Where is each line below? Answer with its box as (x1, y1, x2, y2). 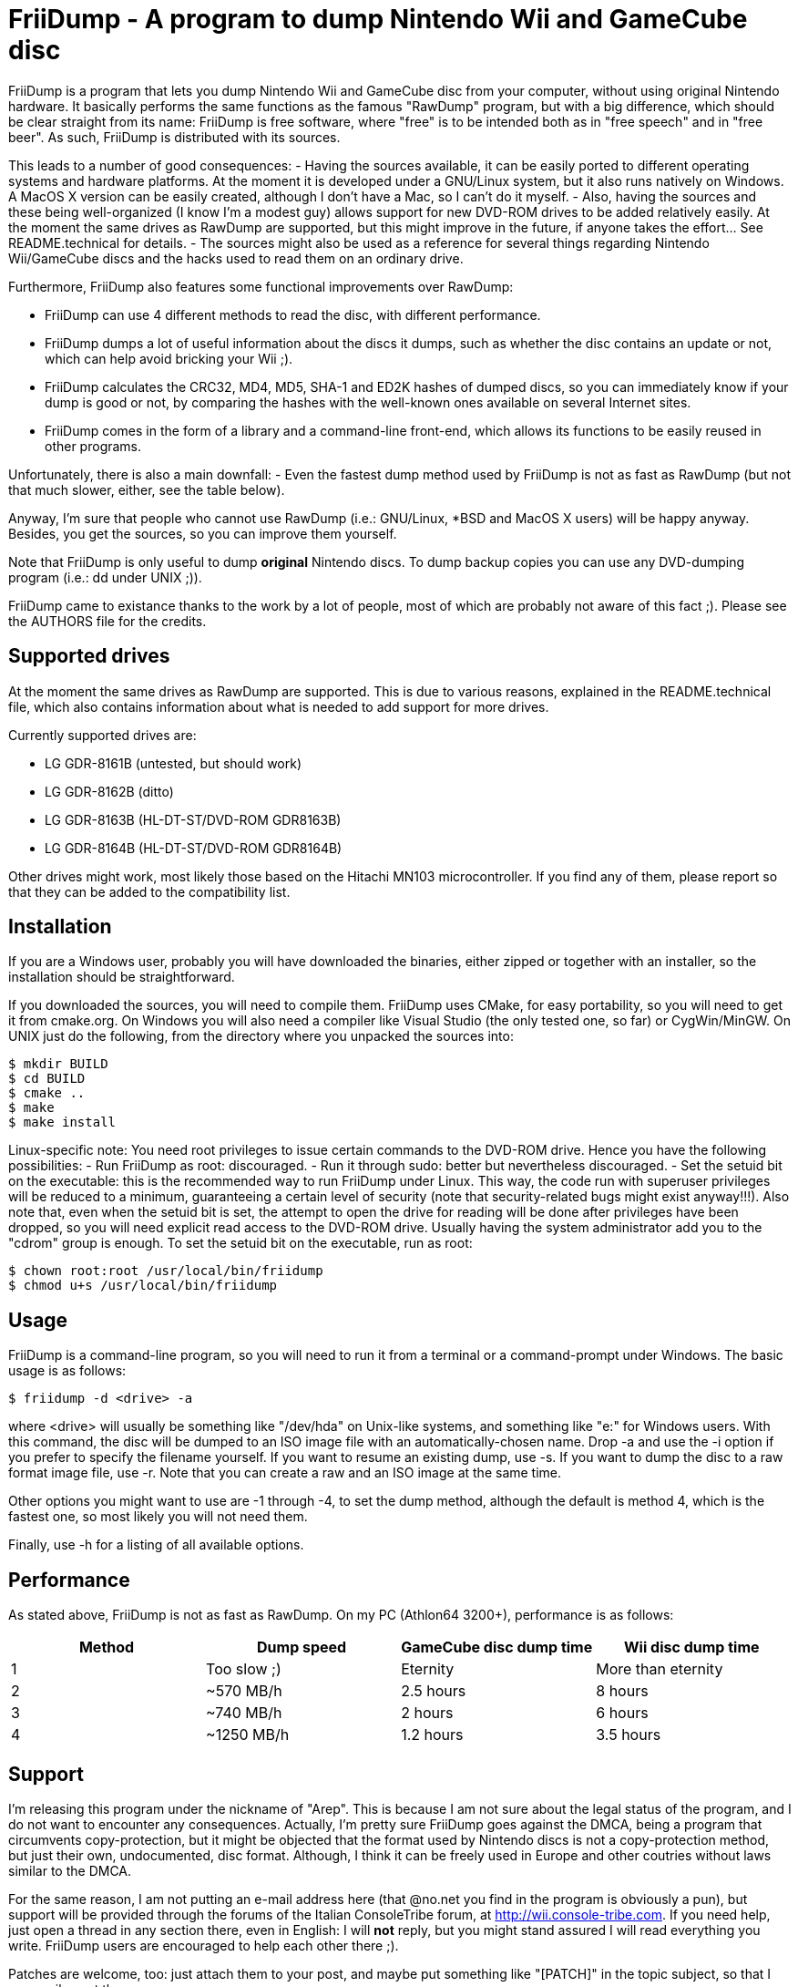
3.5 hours (596, 1725, 661, 1745)
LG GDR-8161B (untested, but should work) (45, 755, 302, 771)
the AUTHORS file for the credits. (8, 613, 207, 629)
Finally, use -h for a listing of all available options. (8, 1537, 304, 1553)
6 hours (596, 1704, 649, 1723)
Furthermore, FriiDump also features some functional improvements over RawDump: (8, 278, 514, 294)
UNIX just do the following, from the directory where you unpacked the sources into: (8, 1028, 514, 1045)
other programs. (45, 438, 142, 454)
